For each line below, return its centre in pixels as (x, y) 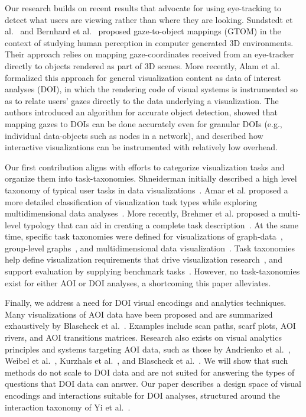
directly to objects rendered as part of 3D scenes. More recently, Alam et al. (142, 65)
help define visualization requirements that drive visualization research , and (144, 259)
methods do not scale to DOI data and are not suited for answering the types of (150, 372)
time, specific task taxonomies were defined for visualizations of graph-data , (144, 236)
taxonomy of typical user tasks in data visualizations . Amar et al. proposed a (147, 190)
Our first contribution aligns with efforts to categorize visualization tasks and (145, 167)
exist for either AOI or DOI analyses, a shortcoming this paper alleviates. (138, 282)
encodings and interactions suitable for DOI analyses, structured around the (143, 395)
